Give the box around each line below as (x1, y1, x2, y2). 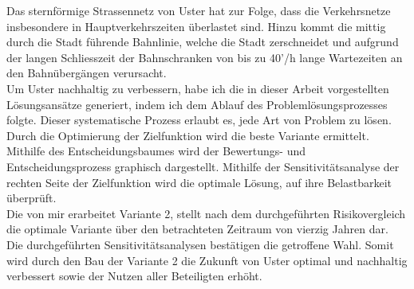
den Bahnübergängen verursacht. (6, 64, 167, 81)
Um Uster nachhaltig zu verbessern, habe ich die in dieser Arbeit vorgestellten (6, 80, 389, 96)
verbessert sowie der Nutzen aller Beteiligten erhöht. (6, 268, 262, 284)
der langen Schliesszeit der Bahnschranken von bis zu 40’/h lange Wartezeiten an (6, 49, 403, 65)
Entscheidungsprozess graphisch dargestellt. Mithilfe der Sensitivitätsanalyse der (6, 158, 400, 174)
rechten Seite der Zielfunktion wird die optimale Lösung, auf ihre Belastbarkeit (6, 174, 392, 190)
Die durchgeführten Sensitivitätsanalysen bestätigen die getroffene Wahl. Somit (6, 236, 394, 252)
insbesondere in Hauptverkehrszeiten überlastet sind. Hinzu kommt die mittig (6, 18, 386, 34)
